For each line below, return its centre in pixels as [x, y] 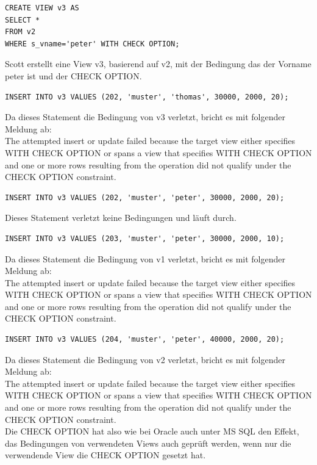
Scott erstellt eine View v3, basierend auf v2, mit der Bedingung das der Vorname [158, 64]
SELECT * [23, 20]
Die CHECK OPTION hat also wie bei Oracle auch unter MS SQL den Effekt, [152, 431]
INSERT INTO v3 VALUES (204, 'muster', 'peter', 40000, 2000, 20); [145, 340]
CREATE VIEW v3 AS [42, 8]
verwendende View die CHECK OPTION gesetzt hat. [105, 455]
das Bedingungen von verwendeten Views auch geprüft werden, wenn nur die [148, 443]
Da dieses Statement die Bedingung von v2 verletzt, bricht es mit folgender [145, 359]
